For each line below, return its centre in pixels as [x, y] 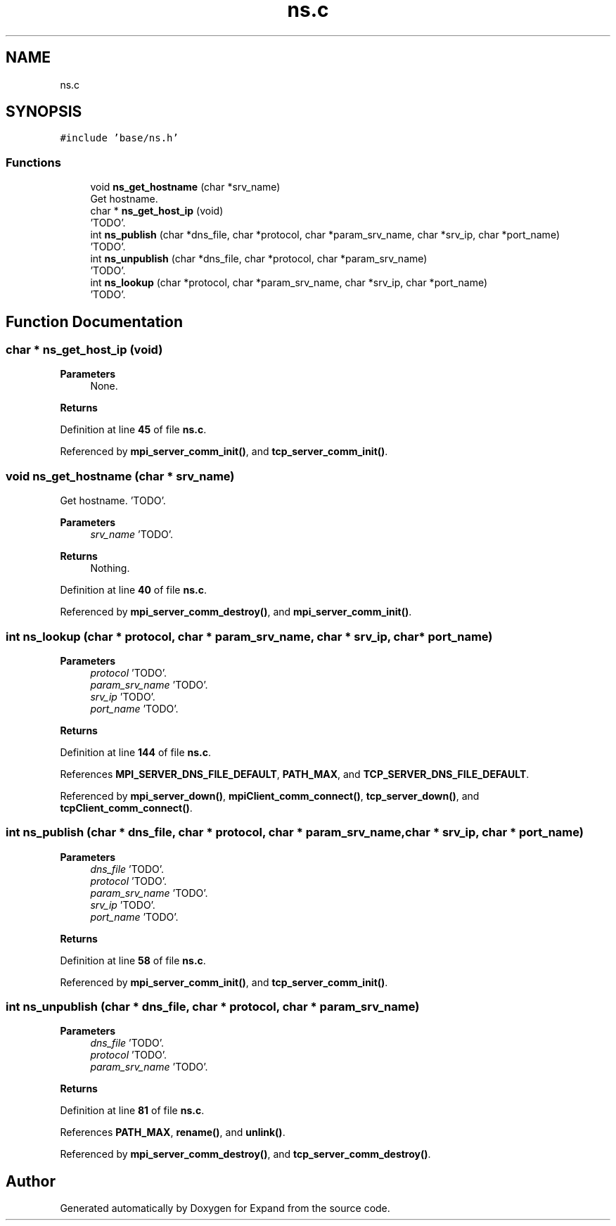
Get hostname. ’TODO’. [113, 501]
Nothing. [110, 568]
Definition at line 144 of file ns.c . [136, 752]
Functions [33, 162]
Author [31, 1181]
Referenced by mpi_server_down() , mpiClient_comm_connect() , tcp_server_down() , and [270, 796]
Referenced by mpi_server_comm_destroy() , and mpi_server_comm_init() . [236, 612]
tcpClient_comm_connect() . [126, 807]
